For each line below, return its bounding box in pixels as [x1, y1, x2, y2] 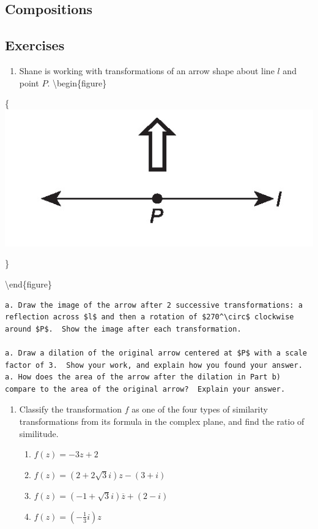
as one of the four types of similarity [131, 403, 268, 416]
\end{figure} [5, 278, 53, 291]
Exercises [5, 36, 65, 55]
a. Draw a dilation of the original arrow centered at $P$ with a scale [5, 348, 307, 357]
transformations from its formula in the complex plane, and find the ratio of [19, 414, 305, 427]
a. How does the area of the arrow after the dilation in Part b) [5, 373, 281, 382]
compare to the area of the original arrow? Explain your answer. [5, 384, 286, 394]
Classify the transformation [19, 403, 122, 416]
